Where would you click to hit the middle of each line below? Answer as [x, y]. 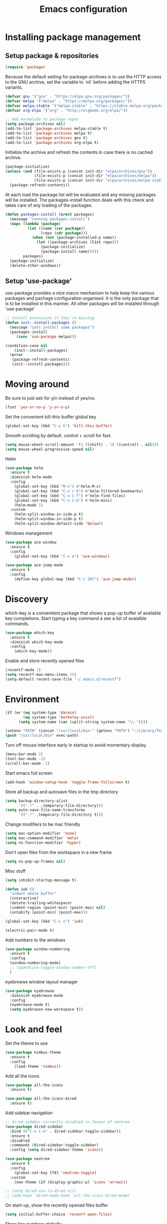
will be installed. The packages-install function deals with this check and [80, 200]
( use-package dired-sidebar [34, 1127]
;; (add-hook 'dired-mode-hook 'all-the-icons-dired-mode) [68, 1196]
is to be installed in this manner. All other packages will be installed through [82, 304]
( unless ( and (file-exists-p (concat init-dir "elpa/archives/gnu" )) [79, 171]
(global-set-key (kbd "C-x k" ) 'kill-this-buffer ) [59, 426]
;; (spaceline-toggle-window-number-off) [53, 967]
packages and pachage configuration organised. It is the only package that [82, 299]
